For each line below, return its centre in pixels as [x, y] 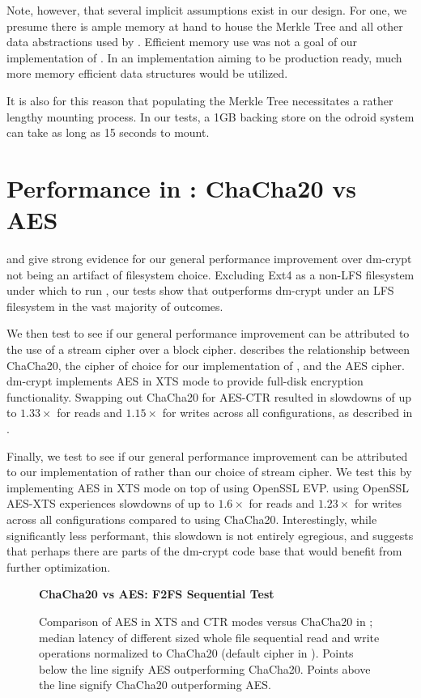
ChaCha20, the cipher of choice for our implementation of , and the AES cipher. [206, 365]
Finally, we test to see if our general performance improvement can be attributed [207, 455]
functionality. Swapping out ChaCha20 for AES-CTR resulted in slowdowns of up [209, 396]
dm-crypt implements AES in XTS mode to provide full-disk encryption [185, 381]
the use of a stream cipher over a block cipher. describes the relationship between [208, 349]
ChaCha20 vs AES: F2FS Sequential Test [157, 594]
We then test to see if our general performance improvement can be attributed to [208, 333]
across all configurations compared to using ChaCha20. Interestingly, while [192, 519]
